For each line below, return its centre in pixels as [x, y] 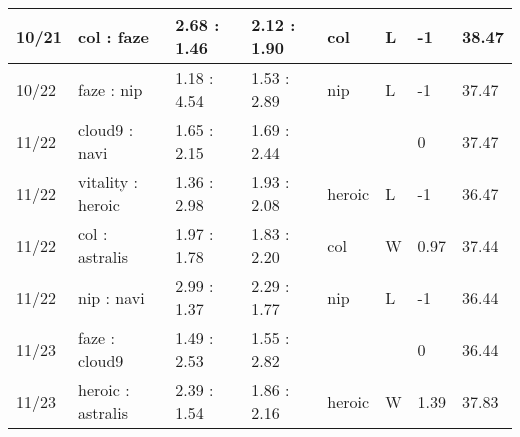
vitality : [108, 181]
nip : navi [111, 297]
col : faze [114, 36]
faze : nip [110, 89]
